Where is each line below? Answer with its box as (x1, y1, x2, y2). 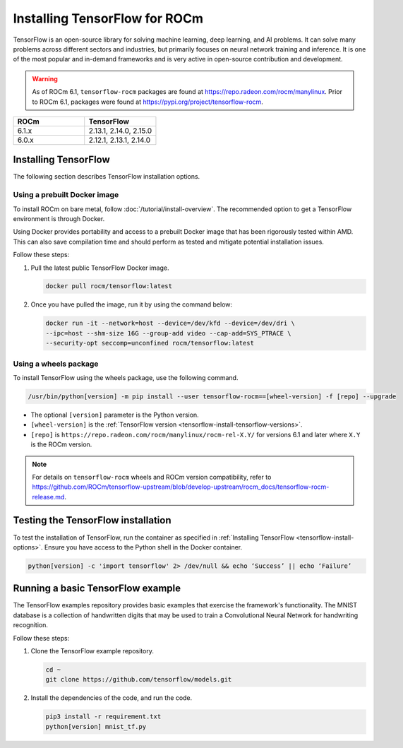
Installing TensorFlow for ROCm (13, 11, 204, 26)
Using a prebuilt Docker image (13, 190, 119, 200)
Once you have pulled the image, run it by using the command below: (30, 300, 233, 309)
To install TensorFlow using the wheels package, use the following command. (13, 373, 239, 381)
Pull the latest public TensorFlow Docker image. (30, 263, 169, 272)
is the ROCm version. (30, 440, 92, 449)
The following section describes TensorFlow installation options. (13, 172, 200, 181)
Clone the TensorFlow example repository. (30, 647, 155, 655)
